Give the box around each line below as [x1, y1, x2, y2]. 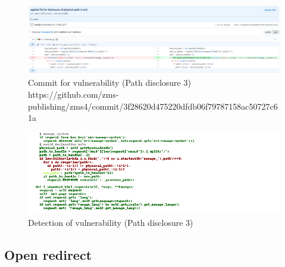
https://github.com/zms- [28, 88, 119, 100]
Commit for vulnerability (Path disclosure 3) [28, 76, 191, 89]
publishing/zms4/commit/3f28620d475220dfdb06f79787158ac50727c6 [28, 100, 278, 112]
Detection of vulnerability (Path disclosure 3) [28, 216, 193, 229]
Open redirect [4, 246, 92, 264]
